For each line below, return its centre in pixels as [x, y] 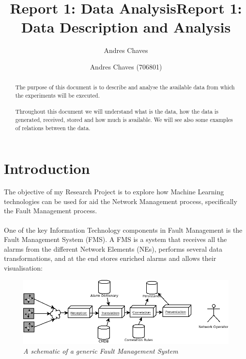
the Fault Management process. [51, 211]
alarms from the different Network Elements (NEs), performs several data [113, 248]
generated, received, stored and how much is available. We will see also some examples [124, 119]
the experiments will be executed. [57, 95]
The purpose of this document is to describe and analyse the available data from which [125, 87]
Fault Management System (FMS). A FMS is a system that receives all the [115, 239]
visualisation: [23, 267]
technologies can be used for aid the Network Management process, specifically [121, 201]
